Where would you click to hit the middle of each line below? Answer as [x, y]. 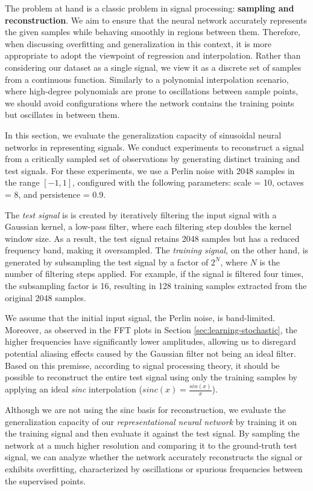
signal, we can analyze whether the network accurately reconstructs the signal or [154, 457]
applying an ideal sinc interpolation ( [74, 389]
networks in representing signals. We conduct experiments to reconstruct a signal [154, 147]
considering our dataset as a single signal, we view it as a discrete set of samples [153, 67]
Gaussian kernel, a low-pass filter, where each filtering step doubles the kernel [148, 226]
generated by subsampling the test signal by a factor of [107, 262]
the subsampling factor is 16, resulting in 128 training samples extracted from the [156, 286]
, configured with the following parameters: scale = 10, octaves [188, 182]
